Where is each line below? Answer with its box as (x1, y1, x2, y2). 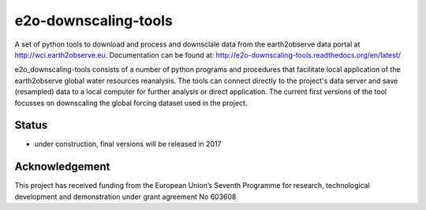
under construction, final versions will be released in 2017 (34, 139, 222, 149)
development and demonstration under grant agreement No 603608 (14, 192, 237, 201)
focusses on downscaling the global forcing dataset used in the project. (14, 98, 248, 107)
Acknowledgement (14, 160, 110, 174)
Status (14, 118, 48, 132)
